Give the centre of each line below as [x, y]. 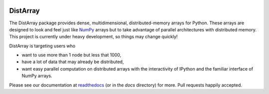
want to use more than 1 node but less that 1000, [71, 55]
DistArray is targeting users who [42, 46]
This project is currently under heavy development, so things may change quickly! [93, 37]
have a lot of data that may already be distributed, [73, 62]
